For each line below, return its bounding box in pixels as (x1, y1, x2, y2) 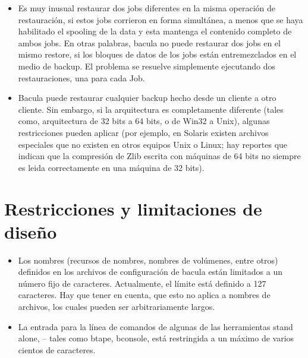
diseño (4, 219, 57, 243)
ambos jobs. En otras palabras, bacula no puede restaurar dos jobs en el (18, 36, 281, 49)
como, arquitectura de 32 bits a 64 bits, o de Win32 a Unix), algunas (18, 115, 270, 127)
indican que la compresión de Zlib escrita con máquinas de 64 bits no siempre (18, 150, 301, 162)
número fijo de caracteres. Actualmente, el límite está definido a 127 (18, 277, 266, 289)
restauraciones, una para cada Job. (18, 71, 145, 84)
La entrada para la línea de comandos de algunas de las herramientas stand (18, 320, 293, 332)
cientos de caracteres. (18, 343, 96, 356)
